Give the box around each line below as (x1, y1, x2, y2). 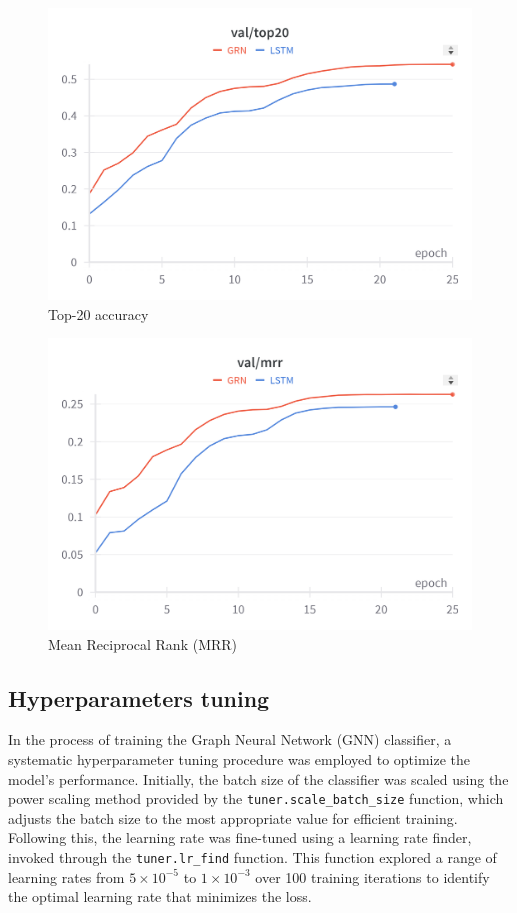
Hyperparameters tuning (8, 682, 270, 713)
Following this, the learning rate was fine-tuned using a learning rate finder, (8, 827, 472, 848)
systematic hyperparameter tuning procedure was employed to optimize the (8, 748, 471, 769)
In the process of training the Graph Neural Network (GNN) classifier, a (8, 729, 452, 750)
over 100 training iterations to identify (255, 866, 490, 887)
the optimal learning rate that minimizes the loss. (8, 886, 312, 907)
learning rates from (8, 866, 125, 887)
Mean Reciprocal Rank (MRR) (48, 633, 238, 654)
